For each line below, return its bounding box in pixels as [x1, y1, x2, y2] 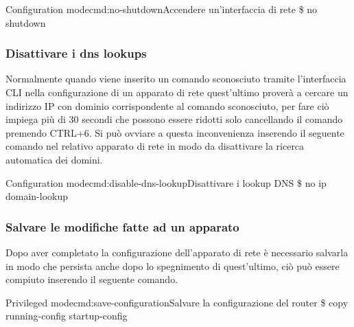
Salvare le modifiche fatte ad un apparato [5, 218, 239, 235]
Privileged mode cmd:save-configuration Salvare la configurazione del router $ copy [5, 295, 349, 309]
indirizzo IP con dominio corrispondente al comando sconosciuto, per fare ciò [5, 98, 329, 113]
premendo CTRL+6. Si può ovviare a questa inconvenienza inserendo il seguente [5, 125, 344, 139]
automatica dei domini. [5, 152, 103, 166]
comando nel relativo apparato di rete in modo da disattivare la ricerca [5, 139, 305, 153]
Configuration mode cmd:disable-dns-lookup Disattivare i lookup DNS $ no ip [5, 175, 327, 190]
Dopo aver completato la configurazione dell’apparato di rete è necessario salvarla [5, 245, 349, 259]
